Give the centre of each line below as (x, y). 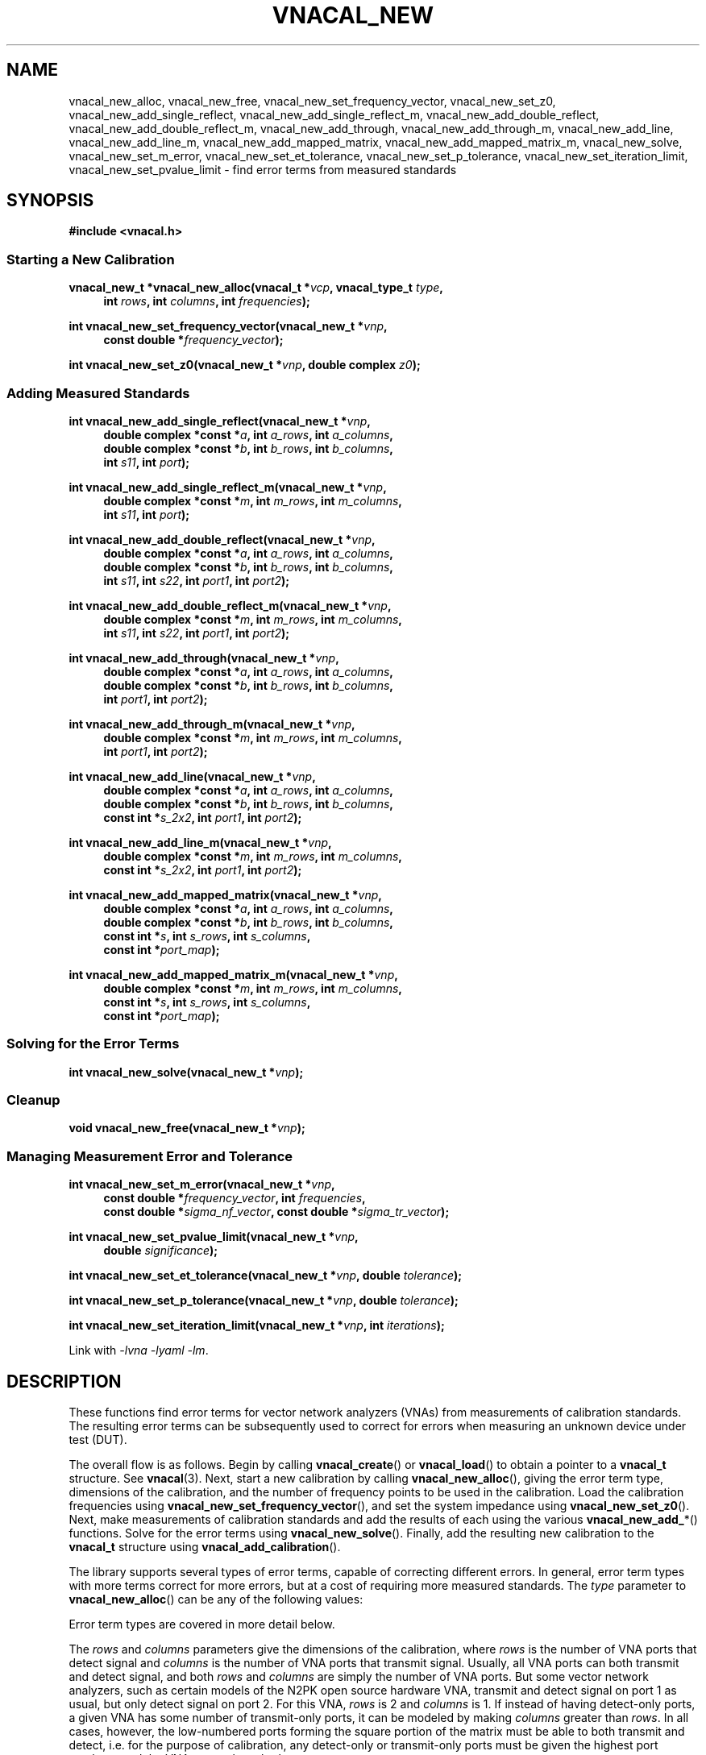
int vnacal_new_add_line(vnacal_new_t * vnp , (192, 776)
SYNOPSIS (50, 201)
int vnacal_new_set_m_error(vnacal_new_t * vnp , (202, 1185)
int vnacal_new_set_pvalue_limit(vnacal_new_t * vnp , (214, 1237)
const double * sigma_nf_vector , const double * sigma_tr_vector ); (276, 1212)
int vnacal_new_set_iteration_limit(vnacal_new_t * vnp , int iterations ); (257, 1326)
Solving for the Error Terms (93, 1044)
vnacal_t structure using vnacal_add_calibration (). (205, 1547)
